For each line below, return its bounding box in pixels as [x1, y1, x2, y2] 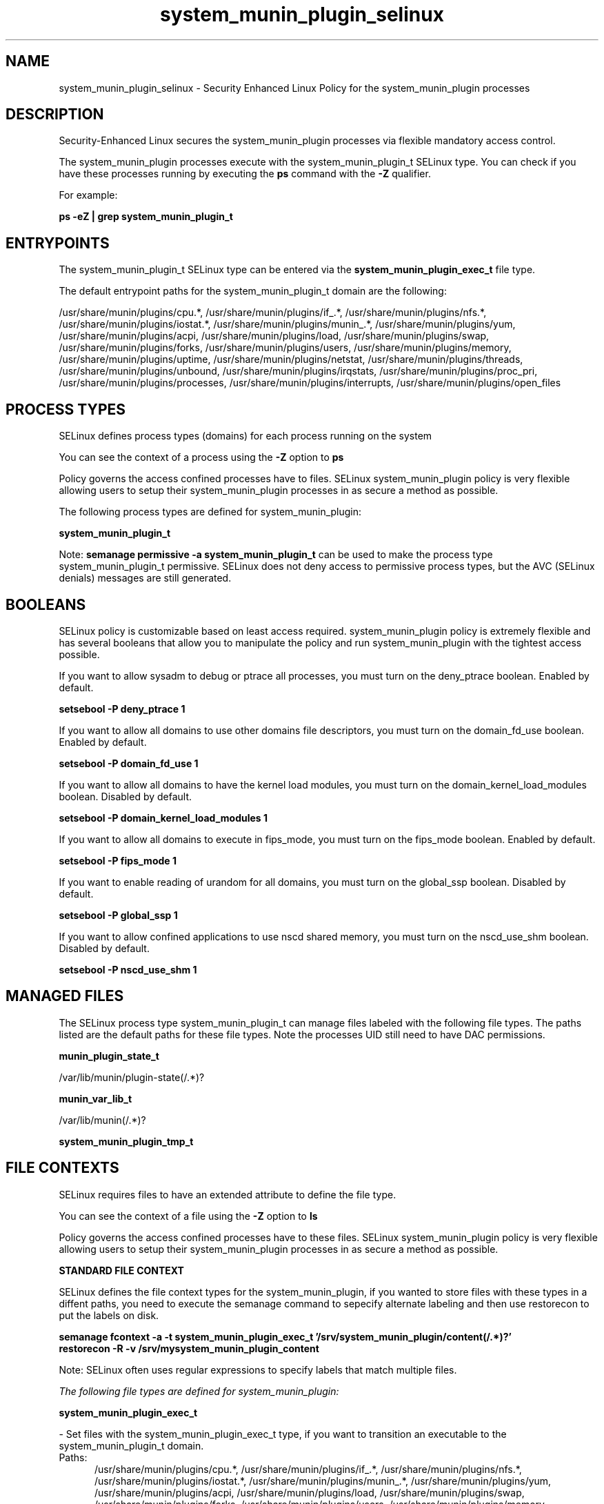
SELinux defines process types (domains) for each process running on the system [59, 430, 432, 442]
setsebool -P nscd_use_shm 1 [59, 963, 197, 976]
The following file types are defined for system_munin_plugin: [59, 1385, 339, 1397]
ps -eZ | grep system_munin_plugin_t [59, 210, 233, 223]
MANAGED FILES [6, 987, 124, 1005]
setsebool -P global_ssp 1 [59, 909, 178, 921]
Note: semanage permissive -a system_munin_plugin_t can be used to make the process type [59, 548, 493, 561]
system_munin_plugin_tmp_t [59, 1135, 194, 1147]
